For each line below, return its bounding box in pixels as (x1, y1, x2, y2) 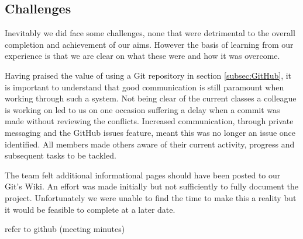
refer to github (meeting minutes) (5, 223, 125, 235)
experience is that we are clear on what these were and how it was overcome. (5, 50, 280, 62)
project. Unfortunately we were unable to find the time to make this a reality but (5, 191, 297, 203)
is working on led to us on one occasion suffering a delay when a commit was (5, 103, 280, 115)
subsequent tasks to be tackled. (5, 149, 116, 161)
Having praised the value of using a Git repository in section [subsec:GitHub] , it (5, 69, 292, 81)
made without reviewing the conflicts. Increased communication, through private (5, 115, 294, 127)
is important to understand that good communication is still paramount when (5, 80, 284, 93)
